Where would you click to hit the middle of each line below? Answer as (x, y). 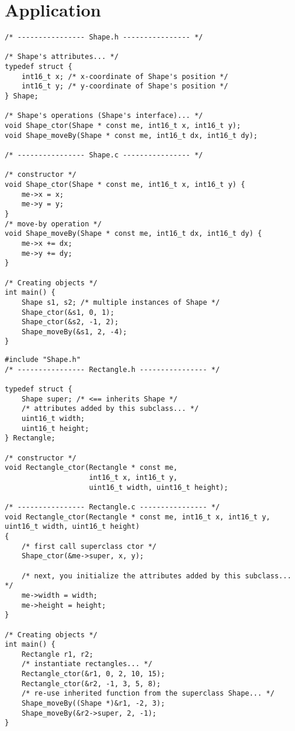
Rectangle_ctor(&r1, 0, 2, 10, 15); (93, 674)
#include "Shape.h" (43, 360)
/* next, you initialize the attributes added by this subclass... (156, 576)
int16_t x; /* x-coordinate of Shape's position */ (125, 76)
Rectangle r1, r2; (57, 654)
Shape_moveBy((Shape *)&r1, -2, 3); (93, 704)
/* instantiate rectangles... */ (87, 664)
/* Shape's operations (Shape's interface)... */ (104, 116)
